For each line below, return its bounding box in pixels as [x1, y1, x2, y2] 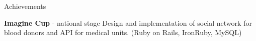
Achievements [4, 1, 46, 11]
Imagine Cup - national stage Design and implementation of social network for [4, 17, 252, 28]
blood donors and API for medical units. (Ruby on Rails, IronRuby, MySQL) [4, 27, 242, 38]
